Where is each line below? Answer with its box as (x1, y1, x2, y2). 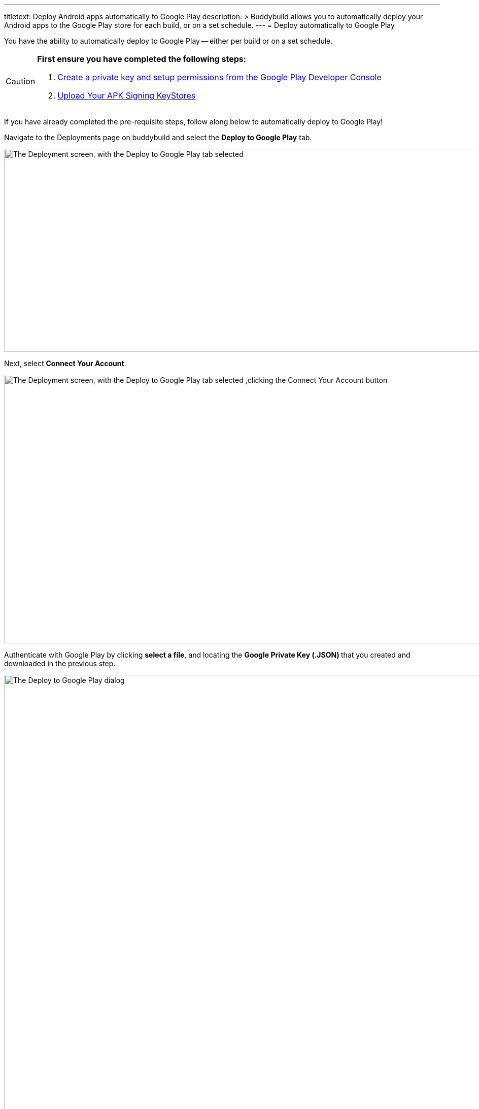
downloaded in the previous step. (4, 659, 116, 668)
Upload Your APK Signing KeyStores (57, 90, 196, 101)
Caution (6, 76, 36, 86)
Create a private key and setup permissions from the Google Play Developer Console (57, 72, 382, 82)
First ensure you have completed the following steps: (37, 54, 247, 64)
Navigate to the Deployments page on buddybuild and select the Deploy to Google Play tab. (4, 133, 312, 142)
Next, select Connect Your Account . (4, 359, 126, 368)
